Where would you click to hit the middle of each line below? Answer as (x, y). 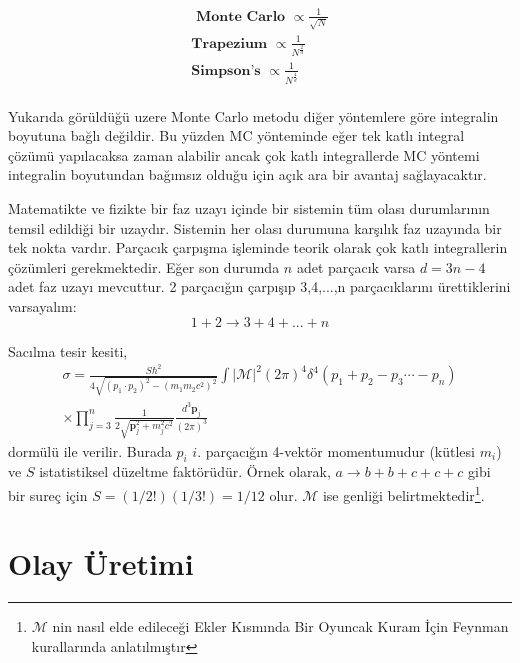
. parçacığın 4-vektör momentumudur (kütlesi (336, 450)
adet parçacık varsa (356, 266)
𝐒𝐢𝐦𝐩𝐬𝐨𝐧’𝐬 (226, 70)
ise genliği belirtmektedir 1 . (403, 493)
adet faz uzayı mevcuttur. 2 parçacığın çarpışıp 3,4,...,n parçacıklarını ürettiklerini (259, 286)
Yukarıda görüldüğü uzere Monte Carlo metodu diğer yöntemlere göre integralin (253, 115)
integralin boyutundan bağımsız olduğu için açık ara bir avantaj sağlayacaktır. (247, 174)
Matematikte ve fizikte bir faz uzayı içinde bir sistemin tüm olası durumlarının (249, 208)
